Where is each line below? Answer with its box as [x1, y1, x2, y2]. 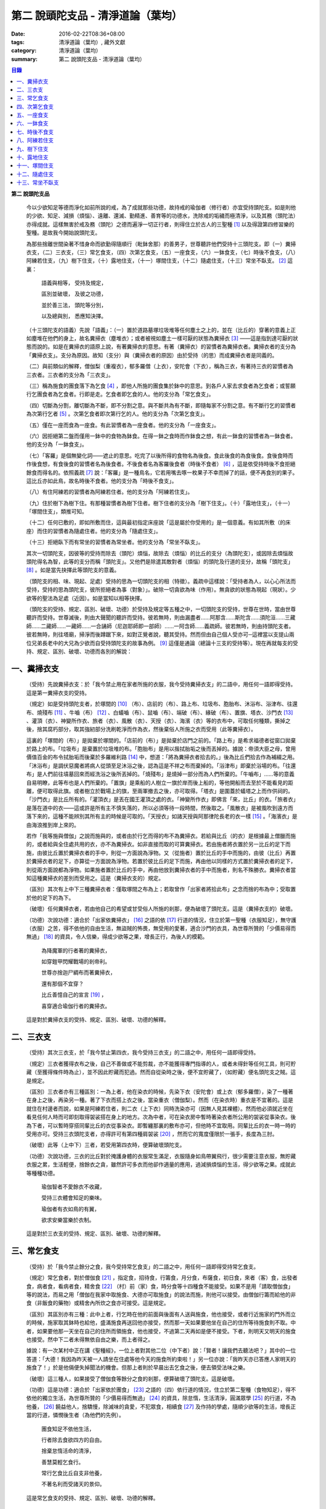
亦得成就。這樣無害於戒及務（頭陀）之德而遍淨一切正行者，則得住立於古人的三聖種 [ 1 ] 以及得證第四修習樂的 [26, 220, 295, 228]
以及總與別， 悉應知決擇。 [41, 313, 107, 320]
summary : [11, 55, 38, 63]
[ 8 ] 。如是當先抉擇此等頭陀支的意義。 [26, 566, 120, 573]
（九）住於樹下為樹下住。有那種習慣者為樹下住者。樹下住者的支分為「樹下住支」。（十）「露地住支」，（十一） [26, 499, 293, 506]
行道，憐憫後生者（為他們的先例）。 [36, 1411, 124, 1418]
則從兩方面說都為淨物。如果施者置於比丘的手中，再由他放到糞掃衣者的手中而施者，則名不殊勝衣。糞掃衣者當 [26, 866, 296, 873]
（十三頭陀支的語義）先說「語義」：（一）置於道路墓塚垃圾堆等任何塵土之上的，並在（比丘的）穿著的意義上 [26, 326, 291, 333]
